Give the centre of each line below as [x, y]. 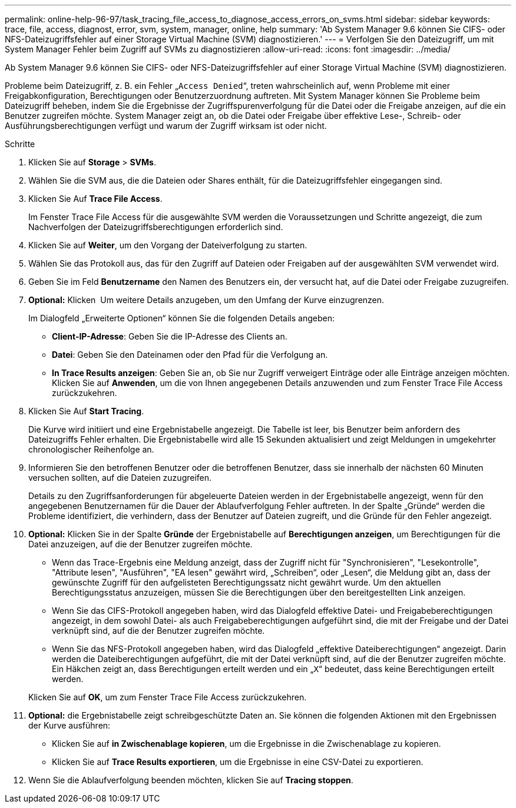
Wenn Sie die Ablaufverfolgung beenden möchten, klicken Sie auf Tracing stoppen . [191, 780]
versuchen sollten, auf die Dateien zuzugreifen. [120, 478]
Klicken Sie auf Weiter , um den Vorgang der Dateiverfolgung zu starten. [168, 245]
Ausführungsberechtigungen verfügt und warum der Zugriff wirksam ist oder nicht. [166, 126]
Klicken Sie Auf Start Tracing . [86, 411]
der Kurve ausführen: [70, 725]
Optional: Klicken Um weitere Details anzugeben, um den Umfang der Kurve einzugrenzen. [206, 300]
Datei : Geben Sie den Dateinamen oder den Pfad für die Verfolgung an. [190, 355]
